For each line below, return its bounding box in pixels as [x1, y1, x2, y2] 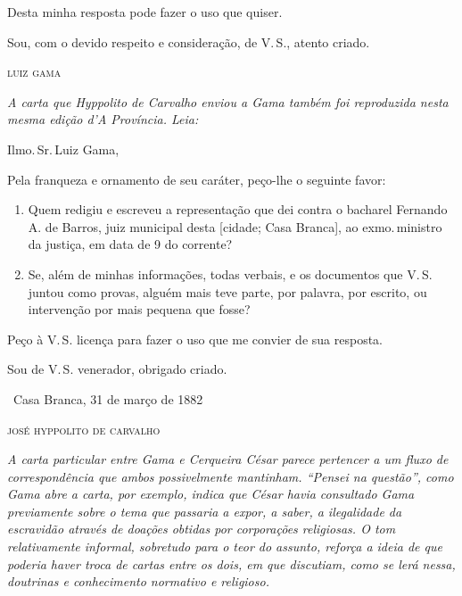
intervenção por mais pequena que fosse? [28, 300, 251, 319]
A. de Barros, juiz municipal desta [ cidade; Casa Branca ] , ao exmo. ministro [28, 217, 442, 236]
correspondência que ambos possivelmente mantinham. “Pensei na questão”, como [7, 467, 454, 485]
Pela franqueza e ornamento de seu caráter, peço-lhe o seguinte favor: [7, 170, 386, 188]
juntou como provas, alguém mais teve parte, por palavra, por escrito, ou [28, 282, 427, 301]
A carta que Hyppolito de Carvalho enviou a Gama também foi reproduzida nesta [7, 92, 449, 111]
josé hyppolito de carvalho [7, 419, 161, 438]
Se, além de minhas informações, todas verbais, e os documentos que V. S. [28, 264, 433, 283]
